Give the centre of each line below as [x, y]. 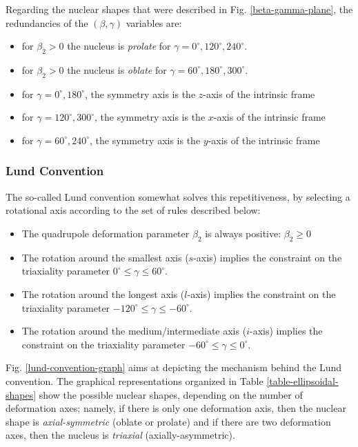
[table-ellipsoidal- [302, 380]
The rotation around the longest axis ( [103, 294]
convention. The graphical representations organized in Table [135, 380]
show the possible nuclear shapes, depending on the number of [171, 394]
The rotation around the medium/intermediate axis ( [134, 331]
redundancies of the [47, 22]
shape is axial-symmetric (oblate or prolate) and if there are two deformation [168, 421]
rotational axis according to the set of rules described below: [133, 210]
